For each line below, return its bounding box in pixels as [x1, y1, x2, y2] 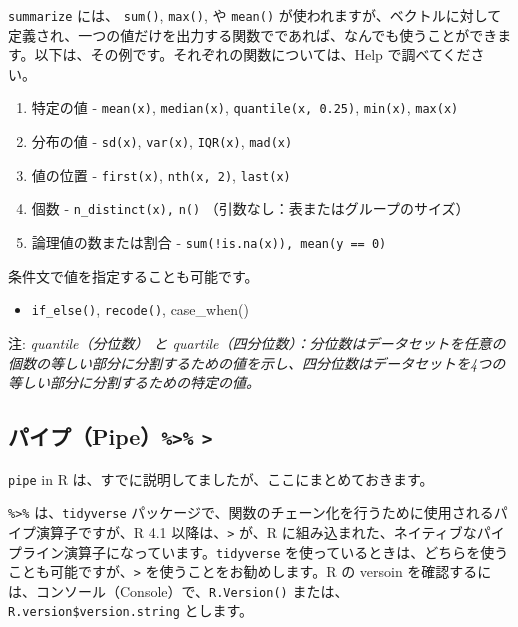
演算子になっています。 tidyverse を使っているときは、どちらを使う [63, 541, 509, 562]
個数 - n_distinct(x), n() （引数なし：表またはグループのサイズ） [31, 198, 470, 219]
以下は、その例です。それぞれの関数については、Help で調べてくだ [34, 44, 471, 65]
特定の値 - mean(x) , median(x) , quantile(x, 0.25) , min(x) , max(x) [31, 97, 459, 118]
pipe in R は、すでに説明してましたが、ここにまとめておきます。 [8, 468, 434, 489]
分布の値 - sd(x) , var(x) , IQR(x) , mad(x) [31, 131, 293, 152]
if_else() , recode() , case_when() [31, 299, 249, 320]
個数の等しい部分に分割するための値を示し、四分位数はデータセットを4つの [8, 352, 506, 373]
